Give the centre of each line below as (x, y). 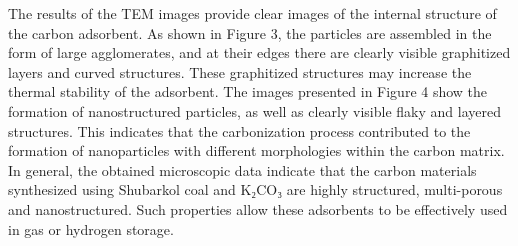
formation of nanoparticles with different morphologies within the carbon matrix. (256, 150)
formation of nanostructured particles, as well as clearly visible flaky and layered (254, 110)
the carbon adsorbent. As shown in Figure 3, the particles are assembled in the (250, 32)
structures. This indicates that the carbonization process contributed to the (239, 130)
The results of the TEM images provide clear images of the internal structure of (252, 13)
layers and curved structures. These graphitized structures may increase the (240, 71)
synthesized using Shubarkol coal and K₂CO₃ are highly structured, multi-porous (255, 189)
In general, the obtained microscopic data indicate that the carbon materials (242, 169)
